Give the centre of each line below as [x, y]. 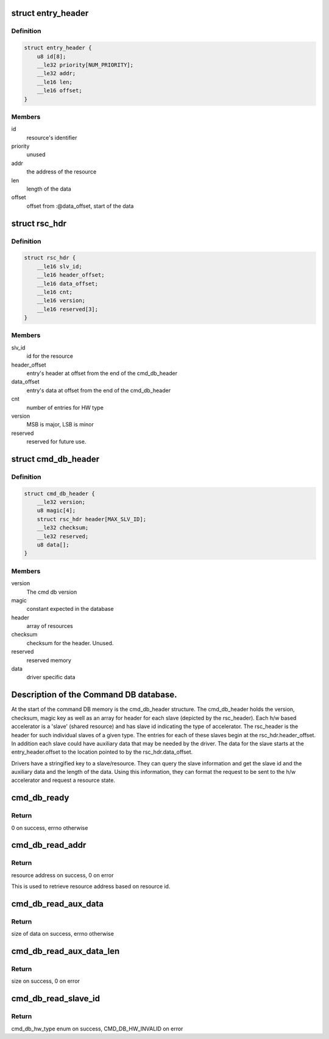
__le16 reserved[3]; [68, 309]
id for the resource [50, 356]
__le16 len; [55, 82]
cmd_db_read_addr [49, 845]
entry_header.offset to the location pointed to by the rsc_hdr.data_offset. [102, 752]
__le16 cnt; [55, 292]
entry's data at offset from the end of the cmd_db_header [98, 390]
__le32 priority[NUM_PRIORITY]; [85, 65]
